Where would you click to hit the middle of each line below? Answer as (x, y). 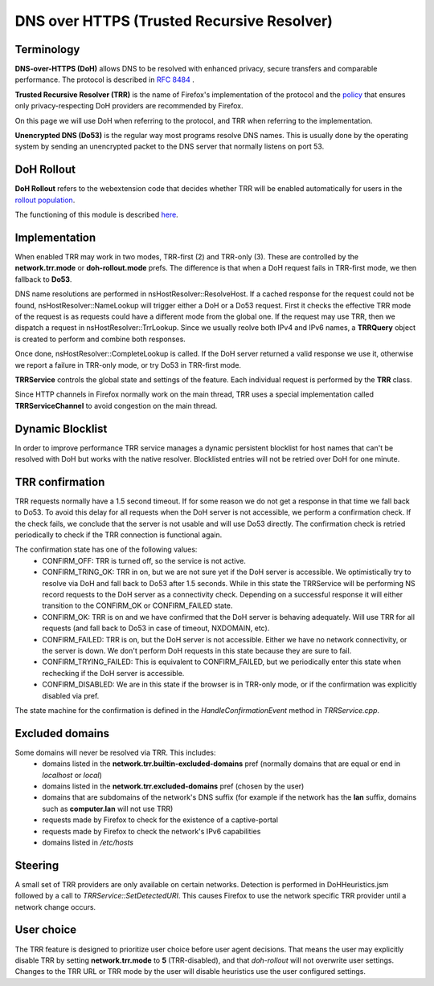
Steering (37, 865)
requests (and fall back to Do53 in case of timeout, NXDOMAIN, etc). (156, 628)
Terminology (47, 49)
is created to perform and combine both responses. (100, 339)
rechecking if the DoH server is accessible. (113, 673)
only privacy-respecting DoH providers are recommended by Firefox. (129, 106)
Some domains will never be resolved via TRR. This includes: (115, 752)
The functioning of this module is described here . (96, 215)
